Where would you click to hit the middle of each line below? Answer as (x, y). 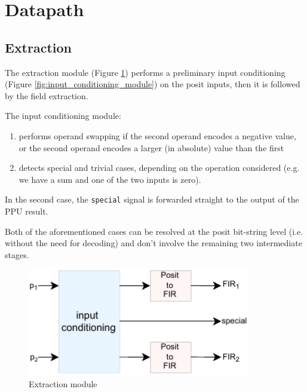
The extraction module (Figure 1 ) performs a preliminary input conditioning (145, 72)
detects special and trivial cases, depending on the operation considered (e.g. (159, 168)
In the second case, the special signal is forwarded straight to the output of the (152, 199)
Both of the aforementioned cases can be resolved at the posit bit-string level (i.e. (154, 231)
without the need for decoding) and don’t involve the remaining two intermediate (153, 243)
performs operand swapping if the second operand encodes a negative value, (157, 135)
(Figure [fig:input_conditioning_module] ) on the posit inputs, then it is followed (153, 84)
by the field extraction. (47, 95)
